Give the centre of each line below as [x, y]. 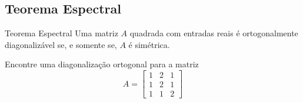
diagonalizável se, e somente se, [61, 44]
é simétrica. [149, 44]
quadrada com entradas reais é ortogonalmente [214, 33]
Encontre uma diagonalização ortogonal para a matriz [102, 64]
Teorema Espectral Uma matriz [61, 33]
